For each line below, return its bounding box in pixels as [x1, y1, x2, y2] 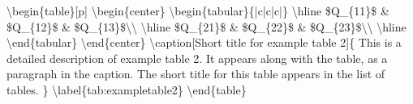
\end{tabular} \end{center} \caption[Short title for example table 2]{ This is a [6, 34, 402, 51]
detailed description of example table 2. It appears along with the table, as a [6, 49, 388, 66]
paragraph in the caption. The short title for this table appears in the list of [6, 65, 385, 82]
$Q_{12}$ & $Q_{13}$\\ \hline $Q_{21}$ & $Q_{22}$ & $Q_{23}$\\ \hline [6, 18, 407, 35]
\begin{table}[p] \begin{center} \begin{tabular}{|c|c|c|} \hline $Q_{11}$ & [6, 2, 389, 19]
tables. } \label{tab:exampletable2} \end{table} [6, 81, 247, 98]
